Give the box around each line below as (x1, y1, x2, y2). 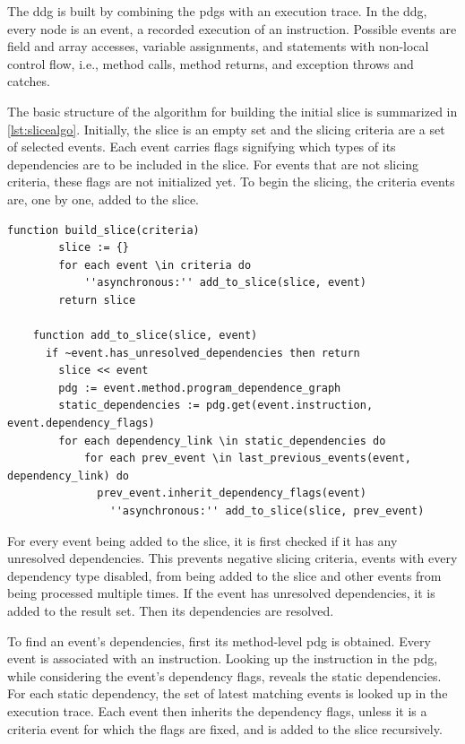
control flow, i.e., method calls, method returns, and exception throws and (7, 54, 414, 73)
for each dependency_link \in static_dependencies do (58, 434, 386, 447)
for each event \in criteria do (58, 258, 252, 272)
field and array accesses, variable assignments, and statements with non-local (7, 37, 429, 56)
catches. (7, 72, 50, 91)
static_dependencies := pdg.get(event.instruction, (58, 399, 374, 412)
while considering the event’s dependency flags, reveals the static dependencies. (7, 666, 442, 685)
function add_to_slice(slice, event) (32, 329, 258, 342)
